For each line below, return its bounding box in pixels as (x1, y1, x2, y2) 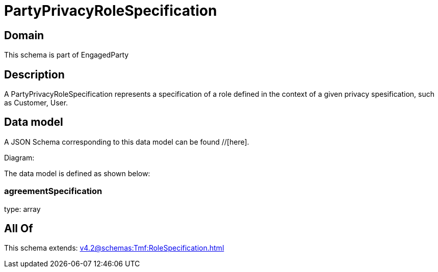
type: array (4, 204, 41, 213)
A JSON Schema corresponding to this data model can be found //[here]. (4, 137, 249, 146)
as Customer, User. (4, 98, 68, 107)
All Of (4, 222, 33, 235)
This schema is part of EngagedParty (4, 50, 129, 60)
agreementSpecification (4, 186, 102, 197)
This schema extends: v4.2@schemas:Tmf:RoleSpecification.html (4, 243, 224, 253)
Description (4, 68, 65, 81)
